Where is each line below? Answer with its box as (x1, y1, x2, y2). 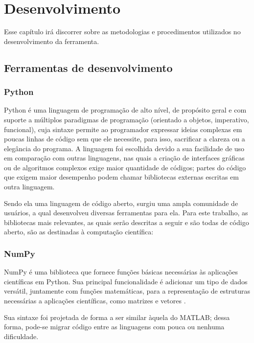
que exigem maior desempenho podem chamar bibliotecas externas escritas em (4, 172, 239, 182)
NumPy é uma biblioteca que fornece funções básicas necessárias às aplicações (4, 267, 238, 277)
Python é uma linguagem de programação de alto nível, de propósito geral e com (4, 105, 247, 115)
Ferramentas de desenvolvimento (4, 60, 173, 75)
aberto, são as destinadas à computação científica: (4, 227, 154, 237)
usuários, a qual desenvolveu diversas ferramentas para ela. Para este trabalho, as (4, 207, 248, 218)
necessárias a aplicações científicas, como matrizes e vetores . (4, 296, 186, 306)
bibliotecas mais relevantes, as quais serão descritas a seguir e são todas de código (4, 217, 249, 227)
